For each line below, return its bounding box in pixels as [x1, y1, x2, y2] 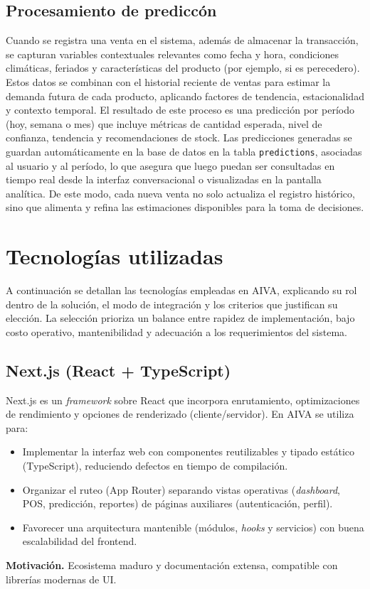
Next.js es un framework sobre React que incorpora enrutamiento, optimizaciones [6, 392, 360, 407]
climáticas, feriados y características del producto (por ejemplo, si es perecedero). [6, 60, 360, 75]
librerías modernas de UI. [6, 571, 117, 586]
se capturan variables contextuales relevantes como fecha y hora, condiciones [6, 46, 339, 61]
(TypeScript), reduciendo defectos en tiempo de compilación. [22, 458, 288, 473]
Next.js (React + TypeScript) [6, 359, 231, 381]
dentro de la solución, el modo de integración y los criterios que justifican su [6, 296, 338, 311]
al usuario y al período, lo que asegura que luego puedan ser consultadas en [6, 158, 335, 173]
